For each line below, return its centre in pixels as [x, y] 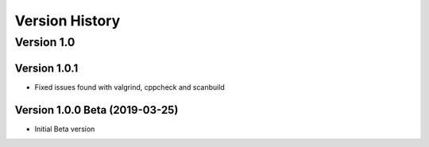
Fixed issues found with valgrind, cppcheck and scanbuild [130, 87]
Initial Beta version [65, 129]
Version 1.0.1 [46, 68]
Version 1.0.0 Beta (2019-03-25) [97, 110]
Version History [68, 21]
